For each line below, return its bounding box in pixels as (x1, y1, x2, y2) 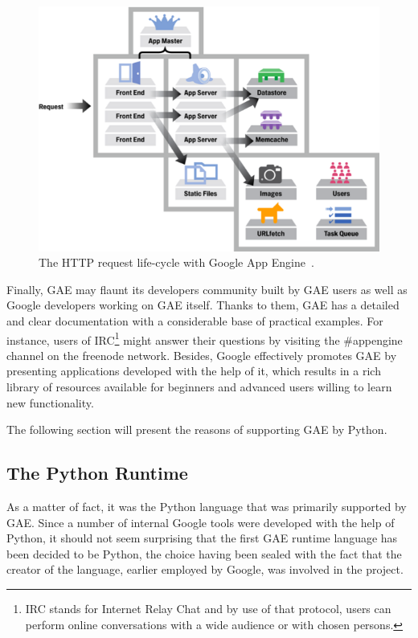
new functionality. (6, 394, 94, 411)
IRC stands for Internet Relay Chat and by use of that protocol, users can (25, 599, 391, 616)
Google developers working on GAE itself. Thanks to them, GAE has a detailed (6, 297, 400, 313)
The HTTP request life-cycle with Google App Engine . (39, 254, 314, 271)
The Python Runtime (6, 460, 188, 485)
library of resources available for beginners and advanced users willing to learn (6, 378, 392, 395)
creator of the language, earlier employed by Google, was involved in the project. (6, 561, 404, 578)
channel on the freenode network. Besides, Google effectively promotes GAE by (6, 346, 397, 363)
